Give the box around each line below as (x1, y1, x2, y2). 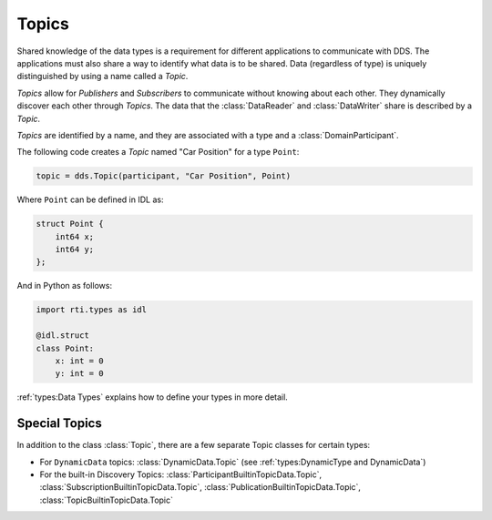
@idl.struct (36, 331, 90, 341)
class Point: (36, 342, 95, 353)
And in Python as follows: (16, 280, 113, 291)
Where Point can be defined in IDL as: (16, 194, 164, 205)
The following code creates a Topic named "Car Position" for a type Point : (16, 147, 300, 158)
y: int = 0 (55, 369, 104, 379)
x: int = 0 (55, 355, 104, 366)
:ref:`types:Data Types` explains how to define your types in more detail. (16, 392, 289, 403)
